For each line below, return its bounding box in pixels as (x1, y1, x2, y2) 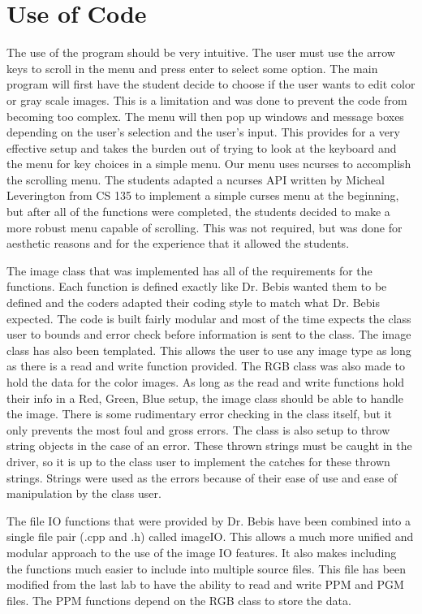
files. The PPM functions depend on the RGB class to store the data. (6, 591, 351, 608)
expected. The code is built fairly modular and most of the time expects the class (6, 309, 411, 326)
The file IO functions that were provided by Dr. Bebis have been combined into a (6, 512, 411, 529)
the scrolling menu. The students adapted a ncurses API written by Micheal (6, 171, 385, 188)
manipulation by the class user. (6, 485, 161, 502)
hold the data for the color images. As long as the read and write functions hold (6, 374, 405, 390)
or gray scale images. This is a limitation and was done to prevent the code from (6, 91, 407, 108)
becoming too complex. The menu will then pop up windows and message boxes (6, 107, 404, 124)
